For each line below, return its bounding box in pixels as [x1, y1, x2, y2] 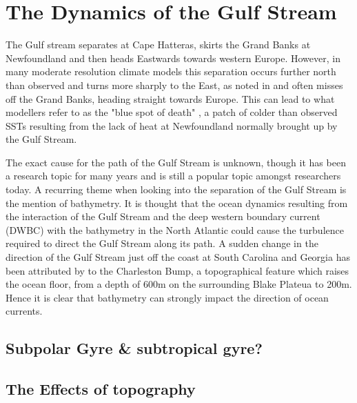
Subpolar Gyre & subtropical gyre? [6, 337, 263, 359]
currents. [6, 304, 43, 318]
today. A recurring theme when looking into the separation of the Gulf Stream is [6, 182, 347, 197]
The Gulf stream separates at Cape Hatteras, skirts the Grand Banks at [6, 37, 311, 52]
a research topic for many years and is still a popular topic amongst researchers [6, 168, 341, 183]
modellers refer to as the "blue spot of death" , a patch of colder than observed [6, 105, 338, 119]
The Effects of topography [6, 378, 196, 400]
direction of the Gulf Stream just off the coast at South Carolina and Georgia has [6, 250, 350, 264]
